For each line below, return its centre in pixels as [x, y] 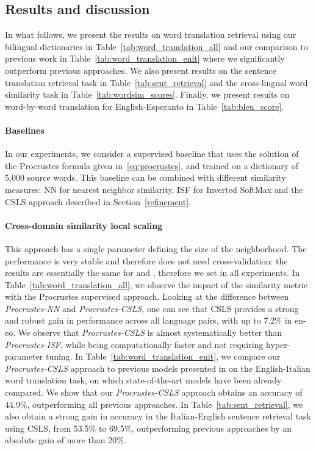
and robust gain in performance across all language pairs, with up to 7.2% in [149, 320]
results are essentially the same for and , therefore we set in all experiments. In [153, 273]
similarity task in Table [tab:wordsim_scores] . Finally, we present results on [147, 94]
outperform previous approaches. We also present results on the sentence [141, 70]
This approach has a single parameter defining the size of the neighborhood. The [156, 248]
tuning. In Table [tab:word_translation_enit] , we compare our [163, 356]
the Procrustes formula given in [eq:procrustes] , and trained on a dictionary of [152, 165]
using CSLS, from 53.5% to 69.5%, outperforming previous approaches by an [149, 428]
